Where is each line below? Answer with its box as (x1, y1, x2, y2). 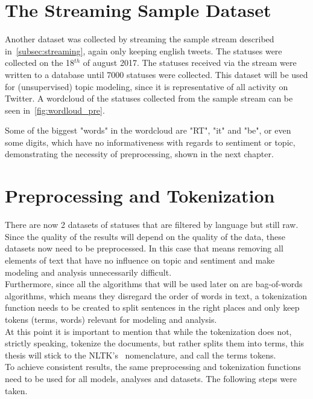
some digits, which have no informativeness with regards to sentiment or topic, (5, 135, 296, 148)
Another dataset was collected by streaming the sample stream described (5, 33, 274, 45)
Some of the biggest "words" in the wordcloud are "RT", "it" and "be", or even (5, 124, 291, 137)
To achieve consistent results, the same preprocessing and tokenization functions (5, 360, 302, 373)
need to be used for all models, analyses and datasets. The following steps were (5, 372, 297, 384)
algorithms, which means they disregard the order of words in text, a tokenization (5, 289, 308, 302)
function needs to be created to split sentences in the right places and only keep (5, 301, 300, 314)
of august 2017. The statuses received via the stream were (83, 56, 297, 69)
